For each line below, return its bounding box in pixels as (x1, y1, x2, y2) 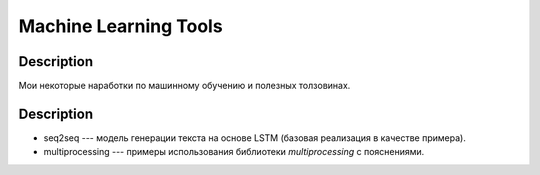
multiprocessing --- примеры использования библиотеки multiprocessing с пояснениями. (43, 146, 425, 158)
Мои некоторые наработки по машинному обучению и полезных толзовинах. (18, 80, 351, 92)
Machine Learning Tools (18, 15, 224, 37)
